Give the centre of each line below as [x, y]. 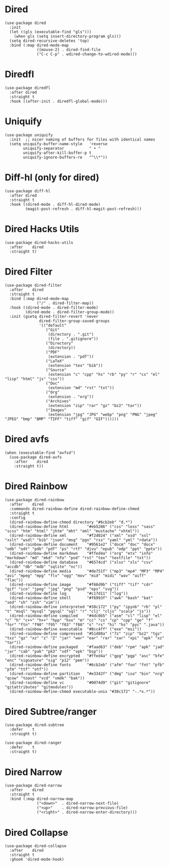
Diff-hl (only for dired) [52, 177]
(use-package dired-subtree [35, 725]
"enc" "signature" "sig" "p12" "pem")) [47, 660]
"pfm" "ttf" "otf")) [27, 669]
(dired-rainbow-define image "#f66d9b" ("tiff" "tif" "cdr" [81, 584]
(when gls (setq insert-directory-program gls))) [68, 36]
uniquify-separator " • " [62, 148]
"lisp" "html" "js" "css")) [35, 379]
